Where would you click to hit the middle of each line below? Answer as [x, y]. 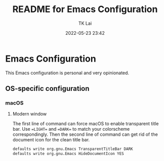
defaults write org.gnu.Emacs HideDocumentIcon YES [68, 154]
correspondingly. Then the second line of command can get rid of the [85, 134]
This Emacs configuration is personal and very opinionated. [67, 73]
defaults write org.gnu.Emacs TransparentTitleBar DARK [73, 149]
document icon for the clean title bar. [51, 140]
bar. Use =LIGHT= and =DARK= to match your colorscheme [71, 129]
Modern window [30, 114]
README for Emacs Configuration [85, 9]
